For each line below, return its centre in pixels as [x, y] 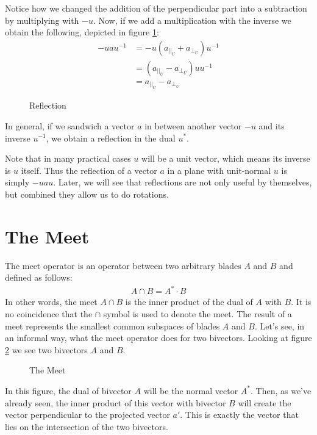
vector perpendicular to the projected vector [87, 415]
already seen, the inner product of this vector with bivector [116, 402]
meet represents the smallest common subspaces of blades [112, 325]
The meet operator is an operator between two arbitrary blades [123, 265]
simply [17, 182]
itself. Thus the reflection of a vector [89, 170]
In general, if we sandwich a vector [70, 125]
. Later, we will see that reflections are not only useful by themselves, [183, 182]
